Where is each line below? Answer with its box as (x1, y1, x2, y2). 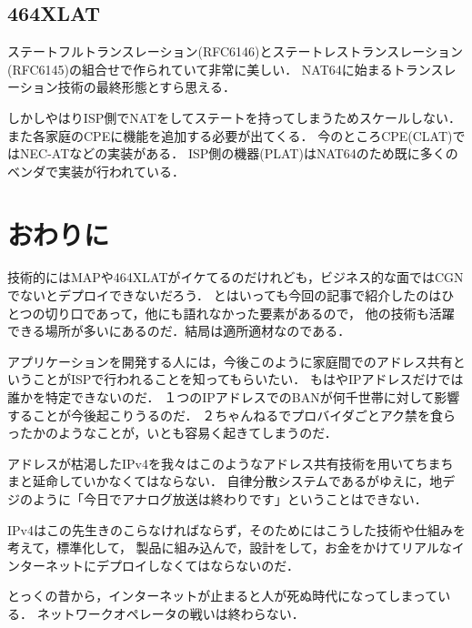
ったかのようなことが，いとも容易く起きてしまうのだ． (7, 423, 337, 442)
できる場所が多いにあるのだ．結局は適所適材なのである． (7, 321, 351, 340)
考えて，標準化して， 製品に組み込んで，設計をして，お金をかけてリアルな (7, 538, 452, 557)
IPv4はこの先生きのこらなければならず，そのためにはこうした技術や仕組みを (7, 520, 466, 539)
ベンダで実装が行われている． (7, 161, 185, 180)
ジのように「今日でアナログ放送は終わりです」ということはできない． (7, 490, 427, 509)
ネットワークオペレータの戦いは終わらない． (36, 603, 305, 623)
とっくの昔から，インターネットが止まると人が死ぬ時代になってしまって (7, 586, 438, 605)
